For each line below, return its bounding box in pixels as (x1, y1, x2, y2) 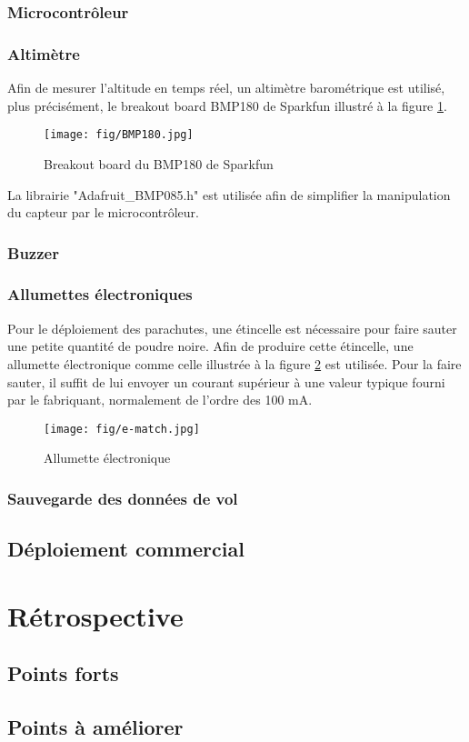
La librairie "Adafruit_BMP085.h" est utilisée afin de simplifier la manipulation (7, 185, 451, 204)
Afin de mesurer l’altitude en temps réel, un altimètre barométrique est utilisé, (7, 78, 445, 97)
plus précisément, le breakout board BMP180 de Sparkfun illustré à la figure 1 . (7, 95, 447, 115)
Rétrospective (7, 597, 184, 634)
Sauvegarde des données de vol (7, 486, 238, 509)
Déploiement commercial (7, 535, 244, 563)
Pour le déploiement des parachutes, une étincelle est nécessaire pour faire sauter (7, 318, 457, 337)
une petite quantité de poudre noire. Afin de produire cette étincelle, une (7, 336, 414, 356)
